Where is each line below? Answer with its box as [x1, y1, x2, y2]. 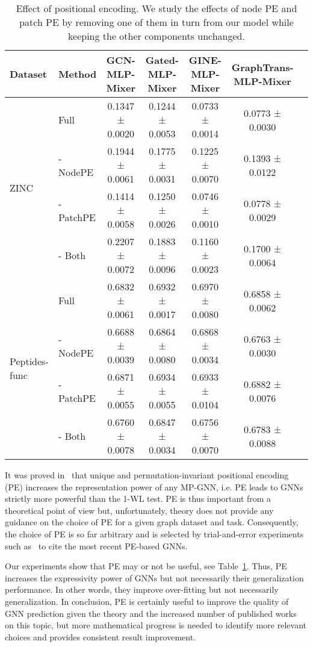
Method [58, 67, 97, 81]
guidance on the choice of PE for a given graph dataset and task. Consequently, [5, 516, 299, 528]
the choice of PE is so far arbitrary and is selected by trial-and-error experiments [5, 527, 304, 540]
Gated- [145, 53, 179, 67]
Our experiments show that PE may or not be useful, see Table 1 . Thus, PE [5, 560, 287, 572]
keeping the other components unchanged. [68, 29, 245, 43]
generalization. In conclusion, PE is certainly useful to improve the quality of [5, 595, 289, 607]
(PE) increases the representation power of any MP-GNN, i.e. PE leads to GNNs [5, 480, 303, 493]
